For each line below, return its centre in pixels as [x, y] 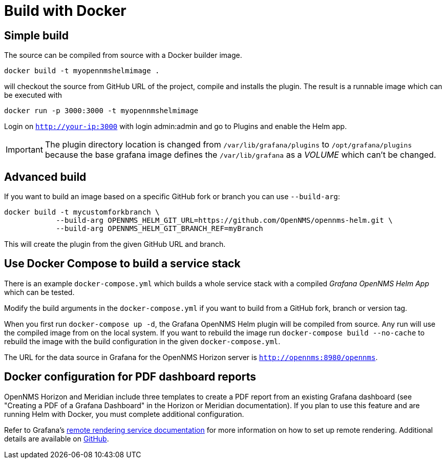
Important [24, 150]
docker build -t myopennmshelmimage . [82, 71]
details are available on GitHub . [57, 438]
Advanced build [45, 177]
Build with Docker [65, 11]
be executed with [33, 95]
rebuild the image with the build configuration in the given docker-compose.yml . [142, 341]
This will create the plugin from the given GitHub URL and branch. [115, 244]
